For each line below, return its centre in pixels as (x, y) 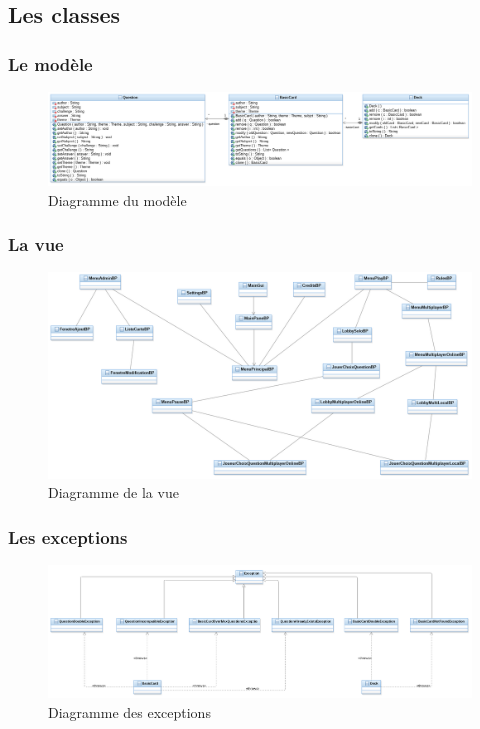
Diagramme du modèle (117, 199)
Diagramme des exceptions (129, 712)
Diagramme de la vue (113, 492)
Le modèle (50, 63)
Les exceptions (68, 536)
